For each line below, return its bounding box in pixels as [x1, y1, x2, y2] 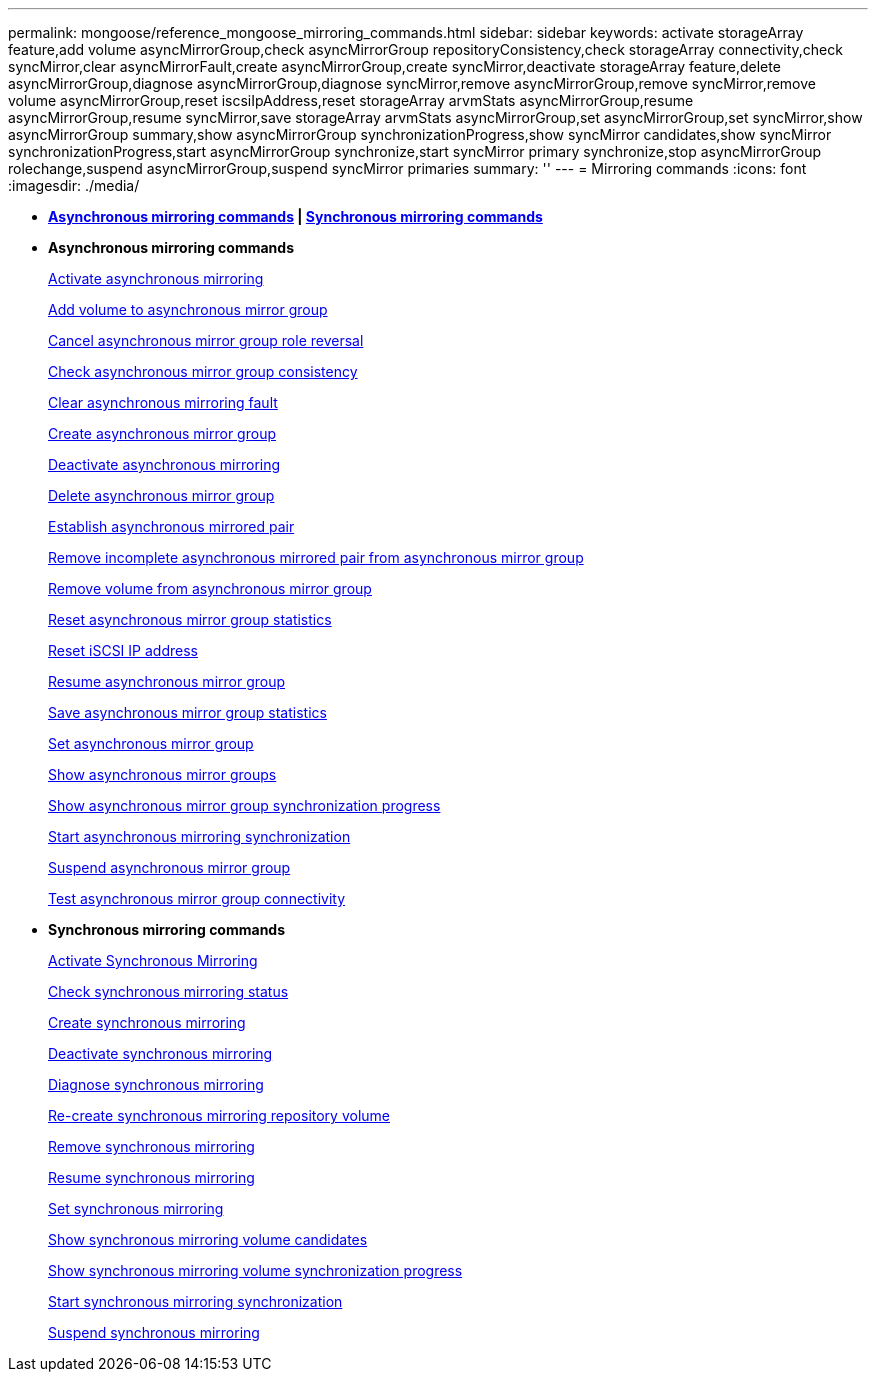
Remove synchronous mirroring [48, 1138, 255, 1155]
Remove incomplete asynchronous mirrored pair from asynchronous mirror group [48, 549, 584, 566]
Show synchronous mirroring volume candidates [48, 1231, 368, 1248]
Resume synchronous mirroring [48, 1169, 255, 1186]
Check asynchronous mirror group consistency [48, 363, 358, 380]
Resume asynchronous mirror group [48, 673, 286, 690]
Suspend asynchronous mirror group [48, 859, 291, 876]
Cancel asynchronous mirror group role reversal [48, 332, 364, 349]
